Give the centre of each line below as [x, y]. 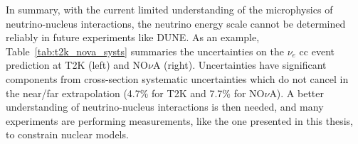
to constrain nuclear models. [67, 134]
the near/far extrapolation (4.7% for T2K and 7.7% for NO [135, 93]
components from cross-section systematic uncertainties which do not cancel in [177, 78]
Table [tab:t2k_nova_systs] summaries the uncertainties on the [145, 51]
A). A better [297, 93]
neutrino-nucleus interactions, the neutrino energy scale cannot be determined [176, 23]
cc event [317, 51]
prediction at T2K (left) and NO [77, 65]
